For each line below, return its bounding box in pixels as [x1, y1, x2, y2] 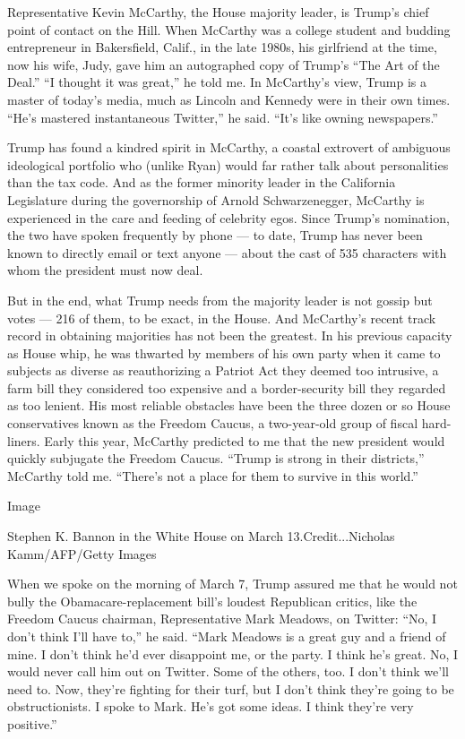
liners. [7, 431, 40, 450]
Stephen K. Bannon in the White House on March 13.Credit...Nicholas [7, 527, 395, 546]
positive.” [7, 714, 57, 733]
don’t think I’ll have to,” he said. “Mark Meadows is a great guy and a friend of [7, 627, 446, 645]
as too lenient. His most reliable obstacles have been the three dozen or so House [7, 396, 451, 415]
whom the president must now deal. [7, 261, 203, 279]
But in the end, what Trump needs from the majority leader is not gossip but [7, 290, 433, 309]
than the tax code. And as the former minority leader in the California [7, 173, 396, 192]
